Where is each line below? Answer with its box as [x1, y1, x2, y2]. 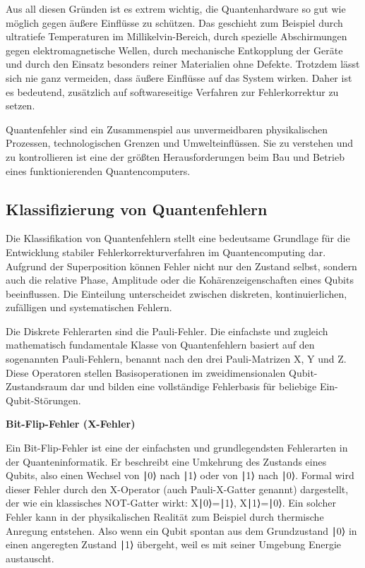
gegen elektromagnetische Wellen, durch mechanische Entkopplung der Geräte [6, 42, 343, 57]
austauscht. [6, 550, 54, 565]
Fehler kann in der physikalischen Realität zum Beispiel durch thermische [6, 509, 324, 524]
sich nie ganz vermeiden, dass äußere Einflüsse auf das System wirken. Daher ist [6, 70, 352, 85]
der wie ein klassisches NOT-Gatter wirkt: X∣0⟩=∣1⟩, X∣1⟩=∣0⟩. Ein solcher [6, 495, 336, 510]
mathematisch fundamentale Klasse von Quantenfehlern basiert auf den [6, 337, 315, 352]
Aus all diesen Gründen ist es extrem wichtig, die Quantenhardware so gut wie [6, 1, 346, 16]
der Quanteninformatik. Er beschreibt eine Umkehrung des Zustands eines [6, 454, 327, 469]
